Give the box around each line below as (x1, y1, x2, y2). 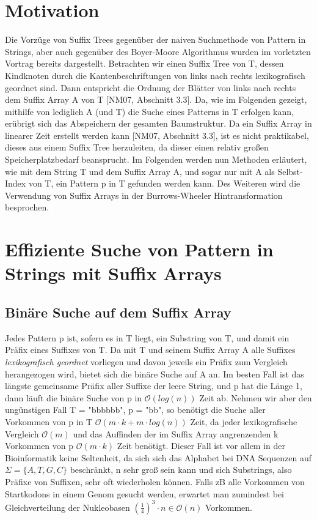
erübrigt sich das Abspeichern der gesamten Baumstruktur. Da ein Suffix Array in (5, 117, 312, 130)
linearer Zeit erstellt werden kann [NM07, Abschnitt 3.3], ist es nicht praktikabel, (5, 128, 309, 141)
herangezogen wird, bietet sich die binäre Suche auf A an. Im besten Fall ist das (5, 367, 304, 380)
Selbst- (277, 165, 303, 177)
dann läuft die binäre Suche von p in (5, 391, 142, 404)
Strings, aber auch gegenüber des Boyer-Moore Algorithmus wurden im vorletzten (5, 45, 311, 58)
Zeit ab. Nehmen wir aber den (199, 391, 312, 404)
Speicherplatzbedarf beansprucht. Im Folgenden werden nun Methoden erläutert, (5, 153, 307, 166)
